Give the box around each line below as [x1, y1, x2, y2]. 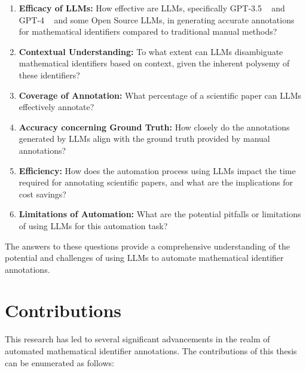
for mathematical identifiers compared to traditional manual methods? [19, 25, 277, 38]
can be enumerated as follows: [5, 356, 114, 369]
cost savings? [19, 187, 66, 200]
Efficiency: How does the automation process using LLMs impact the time [19, 164, 296, 177]
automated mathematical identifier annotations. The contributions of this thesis [5, 345, 297, 357]
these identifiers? [19, 68, 80, 81]
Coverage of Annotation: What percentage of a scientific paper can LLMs [19, 89, 302, 101]
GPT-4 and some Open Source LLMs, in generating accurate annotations [19, 13, 295, 26]
